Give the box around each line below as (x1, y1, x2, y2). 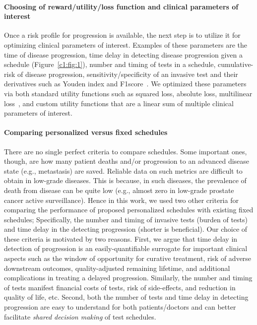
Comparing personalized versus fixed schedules (4, 127, 168, 137)
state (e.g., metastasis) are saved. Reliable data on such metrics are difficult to (4, 165, 243, 176)
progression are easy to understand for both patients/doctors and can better (4, 302, 236, 312)
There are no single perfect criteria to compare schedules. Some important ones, (4, 146, 247, 156)
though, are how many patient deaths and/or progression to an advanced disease (4, 156, 250, 166)
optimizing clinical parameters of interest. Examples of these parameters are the (4, 39, 247, 50)
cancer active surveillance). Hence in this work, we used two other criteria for (4, 195, 239, 205)
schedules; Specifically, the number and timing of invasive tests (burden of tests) (4, 214, 248, 224)
